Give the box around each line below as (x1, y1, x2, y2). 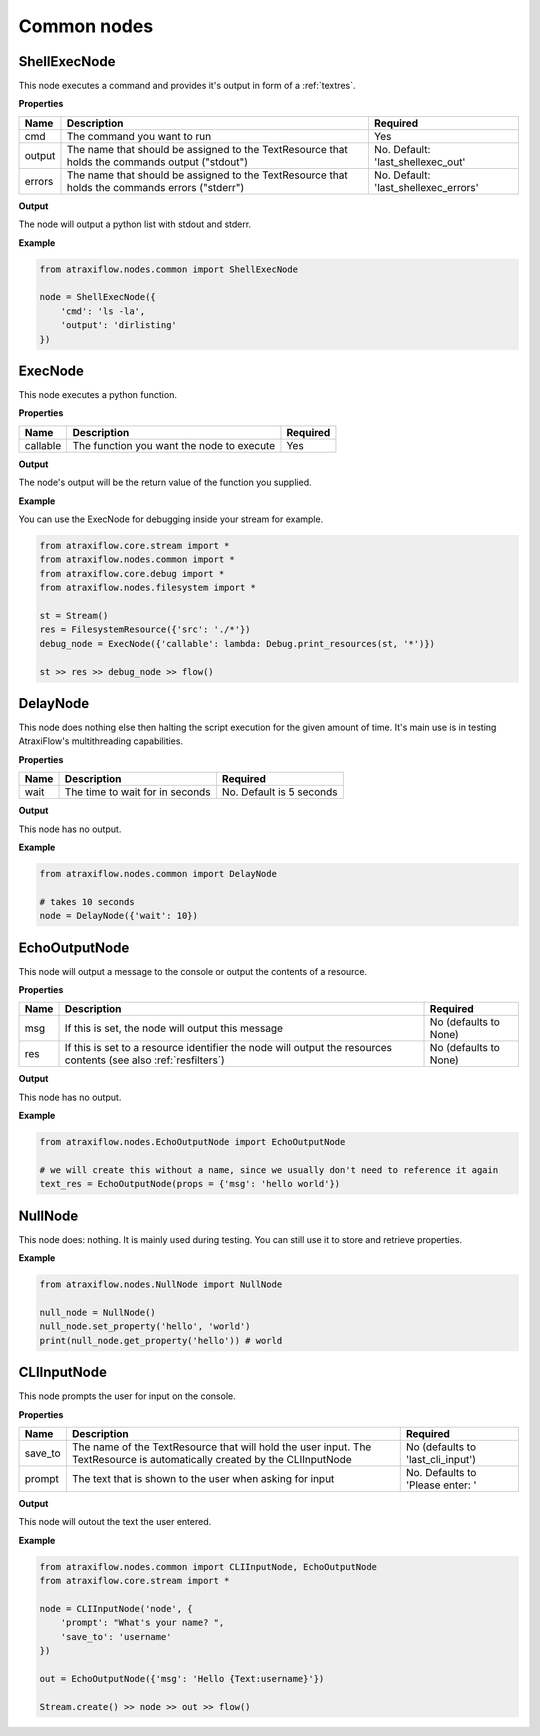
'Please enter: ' (405, 1478, 477, 1492)
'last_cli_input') (405, 1453, 477, 1467)
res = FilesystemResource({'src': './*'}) (39, 624, 251, 635)
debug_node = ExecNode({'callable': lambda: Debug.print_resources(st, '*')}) (39, 638, 435, 649)
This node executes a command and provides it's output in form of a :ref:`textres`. (18, 80, 356, 92)
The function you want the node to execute (72, 438, 276, 452)
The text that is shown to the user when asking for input (71, 1472, 335, 1486)
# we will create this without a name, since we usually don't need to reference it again (39, 1164, 499, 1175)
